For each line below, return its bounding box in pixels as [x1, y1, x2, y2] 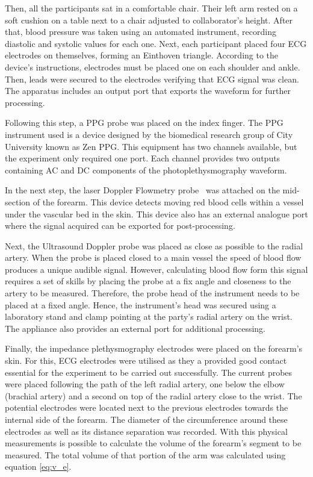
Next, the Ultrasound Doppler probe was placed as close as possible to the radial [5, 239, 303, 252]
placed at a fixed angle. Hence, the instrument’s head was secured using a [5, 298, 276, 311]
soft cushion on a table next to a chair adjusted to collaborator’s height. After [5, 13, 293, 26]
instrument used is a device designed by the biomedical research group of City [5, 128, 293, 140]
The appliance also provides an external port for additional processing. [5, 322, 265, 334]
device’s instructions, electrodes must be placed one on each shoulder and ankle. [5, 60, 300, 73]
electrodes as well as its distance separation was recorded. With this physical [5, 425, 288, 437]
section [5, 195, 31, 208]
